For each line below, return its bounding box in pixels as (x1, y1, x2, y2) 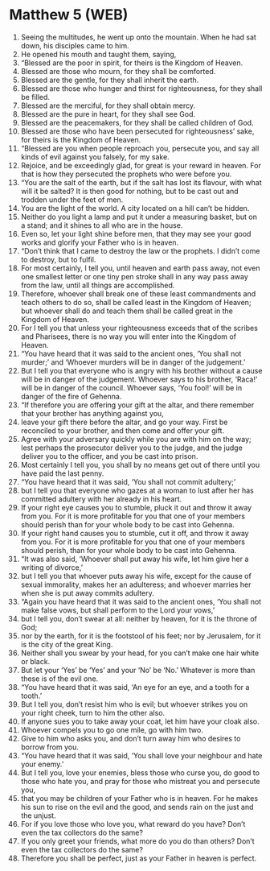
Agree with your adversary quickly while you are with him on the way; (20, 434, 252, 444)
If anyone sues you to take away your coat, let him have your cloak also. (20, 716, 260, 726)
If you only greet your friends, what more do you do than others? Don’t (20, 836, 256, 846)
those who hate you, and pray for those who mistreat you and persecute (20, 776, 260, 786)
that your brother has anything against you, (20, 408, 164, 418)
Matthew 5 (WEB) (9, 6, 129, 24)
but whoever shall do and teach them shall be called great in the (20, 306, 234, 316)
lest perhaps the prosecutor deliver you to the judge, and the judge (20, 443, 243, 452)
